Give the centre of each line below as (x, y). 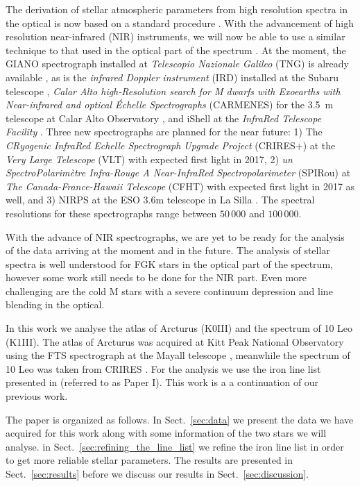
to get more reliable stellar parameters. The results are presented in (149, 460)
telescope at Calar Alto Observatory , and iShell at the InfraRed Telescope (164, 118)
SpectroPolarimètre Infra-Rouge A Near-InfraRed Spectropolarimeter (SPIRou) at (178, 173)
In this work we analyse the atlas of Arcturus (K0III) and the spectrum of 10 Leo (179, 328)
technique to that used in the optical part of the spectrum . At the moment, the (176, 50)
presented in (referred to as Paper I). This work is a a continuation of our (162, 382)
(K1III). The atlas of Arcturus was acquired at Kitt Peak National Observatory (175, 341)
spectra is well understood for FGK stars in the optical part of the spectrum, (169, 263)
